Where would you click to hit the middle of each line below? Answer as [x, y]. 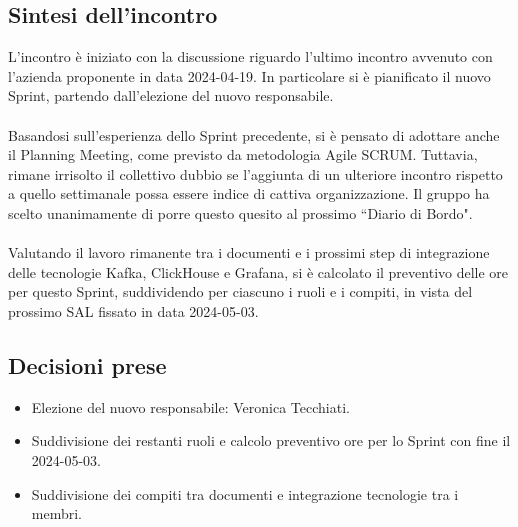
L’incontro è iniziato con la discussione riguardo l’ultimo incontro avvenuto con [250, 56]
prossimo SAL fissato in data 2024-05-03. [133, 310]
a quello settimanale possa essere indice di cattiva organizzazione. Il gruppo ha [249, 193]
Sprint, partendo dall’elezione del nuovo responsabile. [171, 95]
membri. [57, 513]
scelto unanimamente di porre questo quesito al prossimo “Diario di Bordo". [240, 212]
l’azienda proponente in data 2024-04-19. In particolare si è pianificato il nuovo [249, 75]
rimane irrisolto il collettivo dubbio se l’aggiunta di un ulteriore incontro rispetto [255, 173]
